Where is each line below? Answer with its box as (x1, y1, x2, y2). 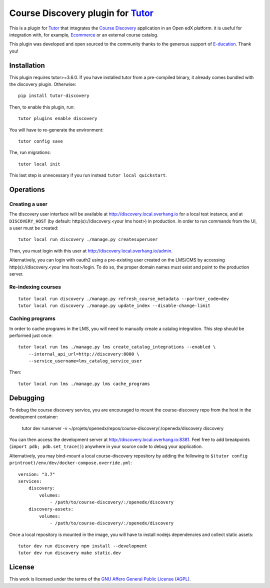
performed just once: (9, 332, 53, 338)
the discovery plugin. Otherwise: (9, 81, 76, 87)
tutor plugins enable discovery (18, 115, 97, 121)
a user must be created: (9, 225, 58, 231)
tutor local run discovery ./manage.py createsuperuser (18, 236, 158, 242)
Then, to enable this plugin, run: (9, 104, 75, 110)
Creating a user (9, 200, 47, 207)
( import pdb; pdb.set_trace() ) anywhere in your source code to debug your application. (9, 443, 203, 449)
